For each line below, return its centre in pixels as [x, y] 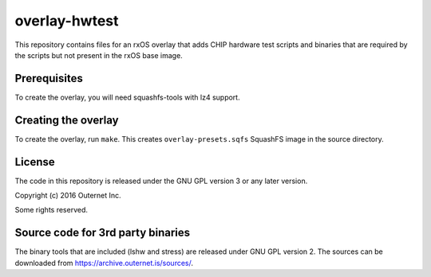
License [35, 162]
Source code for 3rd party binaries [103, 233]
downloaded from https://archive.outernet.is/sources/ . [104, 263]
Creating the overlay [67, 120]
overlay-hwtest [67, 21]
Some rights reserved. [51, 210]
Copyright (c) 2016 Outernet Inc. [68, 196]
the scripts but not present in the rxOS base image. [99, 55]
